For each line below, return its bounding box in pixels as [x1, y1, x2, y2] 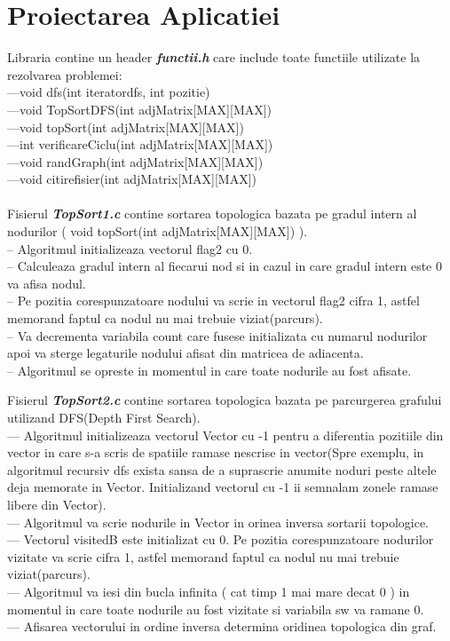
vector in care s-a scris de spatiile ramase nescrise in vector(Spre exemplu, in [7, 443, 424, 462]
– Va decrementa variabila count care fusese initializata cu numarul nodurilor [7, 326, 428, 344]
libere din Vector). [7, 495, 107, 513]
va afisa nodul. [7, 273, 86, 292]
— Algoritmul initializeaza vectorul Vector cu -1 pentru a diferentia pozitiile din [7, 425, 444, 444]
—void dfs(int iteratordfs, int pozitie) [7, 83, 210, 101]
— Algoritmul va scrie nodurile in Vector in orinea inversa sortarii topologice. [7, 512, 430, 531]
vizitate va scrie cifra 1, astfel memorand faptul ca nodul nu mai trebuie [7, 547, 399, 566]
